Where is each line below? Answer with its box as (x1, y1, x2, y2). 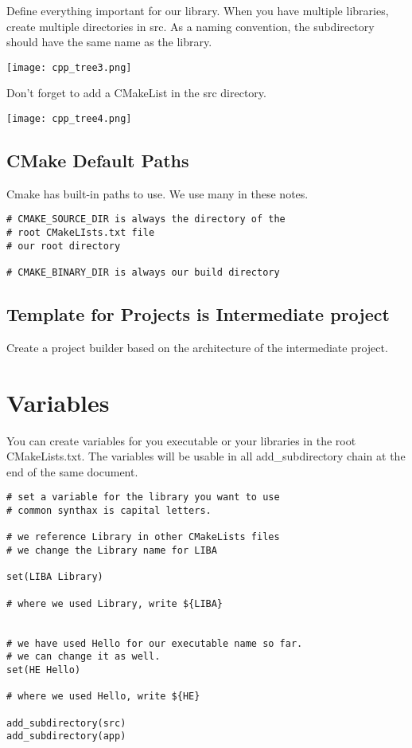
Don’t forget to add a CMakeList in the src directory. (6, 84, 266, 101)
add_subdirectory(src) (6, 717, 126, 729)
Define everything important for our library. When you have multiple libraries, (6, 2, 389, 18)
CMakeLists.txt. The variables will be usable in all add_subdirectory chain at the (6, 448, 406, 464)
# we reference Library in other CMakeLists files (6, 531, 280, 543)
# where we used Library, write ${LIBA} (6, 597, 223, 609)
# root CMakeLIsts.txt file (6, 227, 155, 239)
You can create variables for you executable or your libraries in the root (6, 432, 356, 448)
